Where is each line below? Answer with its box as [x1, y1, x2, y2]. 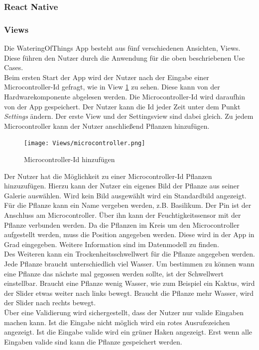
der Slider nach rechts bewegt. [4, 297, 96, 308]
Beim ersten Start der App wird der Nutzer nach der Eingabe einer [4, 72, 209, 82]
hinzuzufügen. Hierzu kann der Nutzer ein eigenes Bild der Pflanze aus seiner [4, 180, 240, 191]
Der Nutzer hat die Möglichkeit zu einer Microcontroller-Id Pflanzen [4, 171, 212, 181]
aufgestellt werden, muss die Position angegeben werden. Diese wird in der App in [4, 229, 255, 240]
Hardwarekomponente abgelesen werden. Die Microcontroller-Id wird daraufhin [4, 91, 246, 102]
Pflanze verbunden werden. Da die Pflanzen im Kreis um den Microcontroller [4, 219, 240, 230]
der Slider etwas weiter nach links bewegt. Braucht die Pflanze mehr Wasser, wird [4, 287, 254, 298]
